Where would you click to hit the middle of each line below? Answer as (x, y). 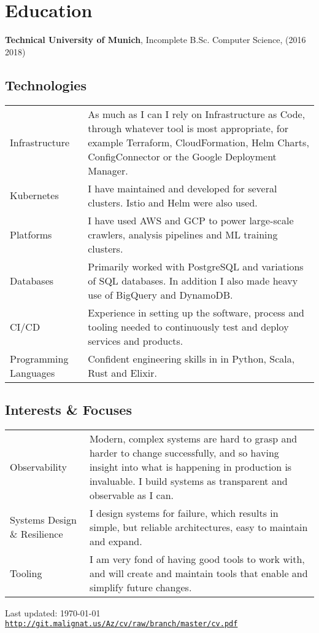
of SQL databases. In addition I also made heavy (193, 280)
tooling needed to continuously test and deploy (188, 326)
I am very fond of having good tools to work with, (197, 559)
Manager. (108, 170)
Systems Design (43, 520)
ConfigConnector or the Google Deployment (182, 156)
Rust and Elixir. (122, 372)
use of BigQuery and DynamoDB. (160, 294)
